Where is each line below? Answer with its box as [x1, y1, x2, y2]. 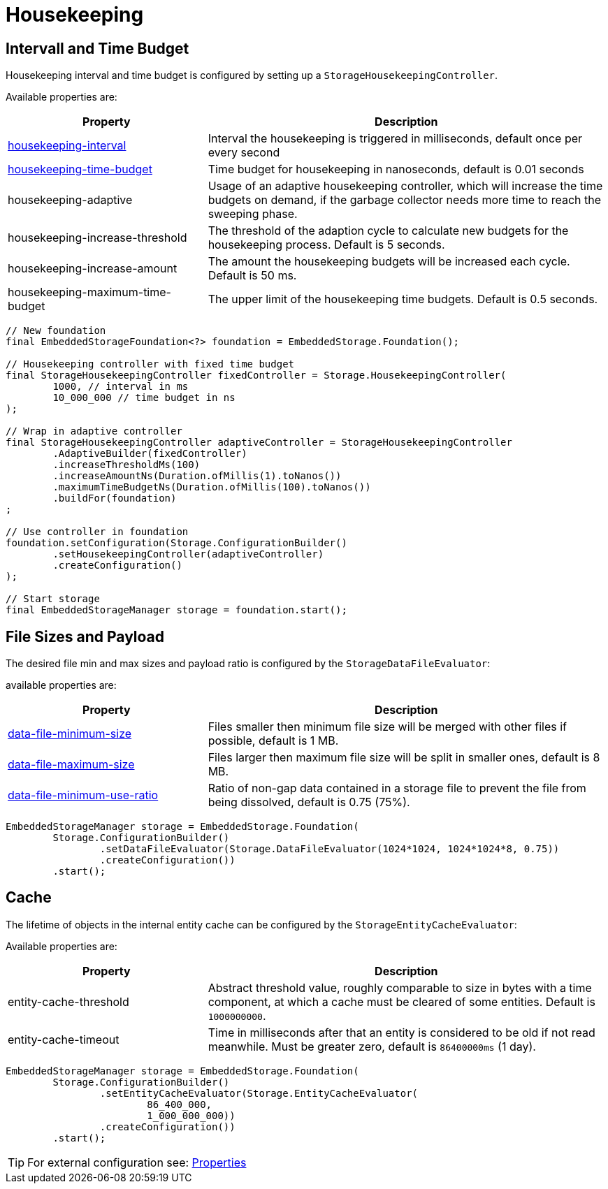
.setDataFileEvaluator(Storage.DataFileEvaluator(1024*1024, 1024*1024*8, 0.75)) [99, 843, 560, 855]
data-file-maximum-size [8, 757, 135, 772]
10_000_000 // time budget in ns [52, 392, 236, 404]
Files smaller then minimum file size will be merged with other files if [208, 720, 567, 734]
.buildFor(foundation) [52, 493, 177, 504]
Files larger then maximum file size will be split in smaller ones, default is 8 [208, 750, 600, 765]
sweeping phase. [208, 207, 298, 221]
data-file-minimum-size [8, 727, 132, 741]
